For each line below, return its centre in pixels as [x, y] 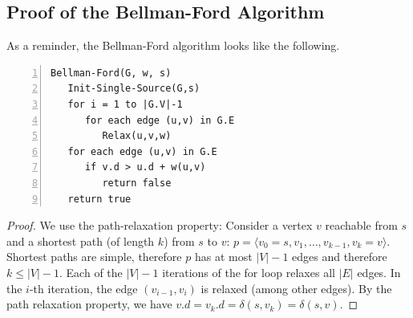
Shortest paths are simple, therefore [94, 257]
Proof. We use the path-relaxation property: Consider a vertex [160, 225]
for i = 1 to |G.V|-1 [125, 104]
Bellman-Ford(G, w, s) [111, 73]
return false [137, 183]
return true [99, 199]
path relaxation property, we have [89, 304]
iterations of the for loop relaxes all [249, 272]
